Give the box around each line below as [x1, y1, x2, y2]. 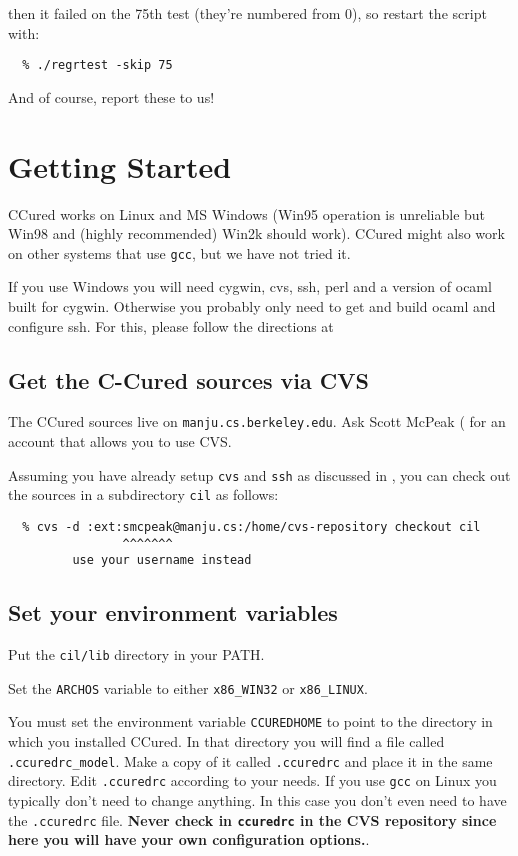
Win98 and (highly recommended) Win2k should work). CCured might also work [8, 223, 505, 244]
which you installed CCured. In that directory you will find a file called [8, 731, 445, 752]
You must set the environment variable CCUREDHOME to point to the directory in [8, 711, 493, 732]
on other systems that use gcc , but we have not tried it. [8, 242, 351, 263]
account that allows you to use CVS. [8, 431, 232, 452]
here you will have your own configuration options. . [8, 829, 370, 850]
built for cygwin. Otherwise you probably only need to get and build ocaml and [8, 296, 496, 316]
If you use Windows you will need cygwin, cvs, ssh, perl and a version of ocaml [8, 276, 492, 297]
